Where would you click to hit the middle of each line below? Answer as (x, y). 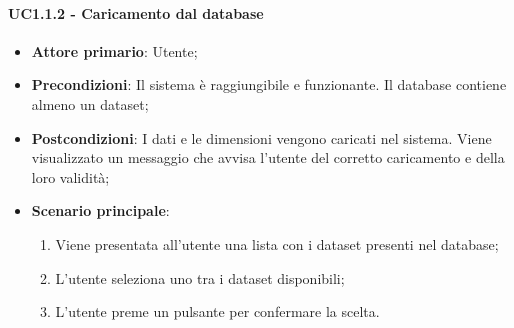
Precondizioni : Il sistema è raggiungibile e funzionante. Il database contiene (269, 84)
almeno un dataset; (90, 103)
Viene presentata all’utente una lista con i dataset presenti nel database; (277, 243)
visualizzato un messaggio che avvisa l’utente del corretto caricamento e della (268, 157)
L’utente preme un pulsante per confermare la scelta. (217, 311)
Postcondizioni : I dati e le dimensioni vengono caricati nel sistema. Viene (261, 137)
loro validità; (70, 176)
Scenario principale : (100, 210)
